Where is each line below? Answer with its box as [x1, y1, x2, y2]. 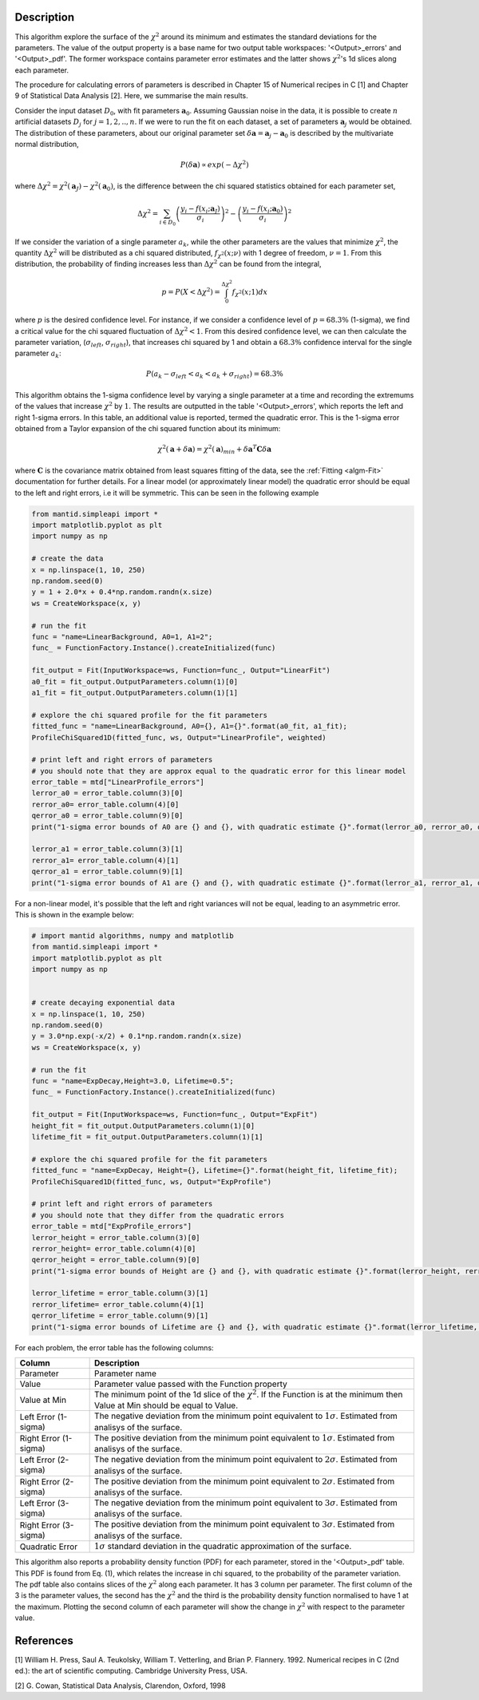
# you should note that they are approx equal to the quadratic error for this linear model [31, 767, 406, 775]
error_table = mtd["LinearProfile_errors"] [31, 778, 205, 787]
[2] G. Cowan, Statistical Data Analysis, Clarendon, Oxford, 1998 [14, 1681, 227, 1690]
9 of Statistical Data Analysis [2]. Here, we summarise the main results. [14, 91, 249, 101]
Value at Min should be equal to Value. [94, 1400, 239, 1411]
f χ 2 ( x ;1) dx [232, 287, 268, 299]
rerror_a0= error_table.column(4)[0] [31, 799, 180, 809]
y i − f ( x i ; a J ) [180, 204, 221, 215]
